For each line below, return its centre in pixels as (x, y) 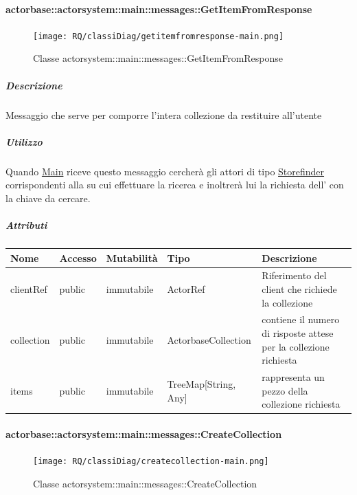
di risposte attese (298, 333)
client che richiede (299, 289)
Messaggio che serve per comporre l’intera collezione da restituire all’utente (164, 114)
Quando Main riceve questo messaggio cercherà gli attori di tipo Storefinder (165, 171)
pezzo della (285, 390)
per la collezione (296, 346)
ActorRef (186, 289)
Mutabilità (132, 257)
